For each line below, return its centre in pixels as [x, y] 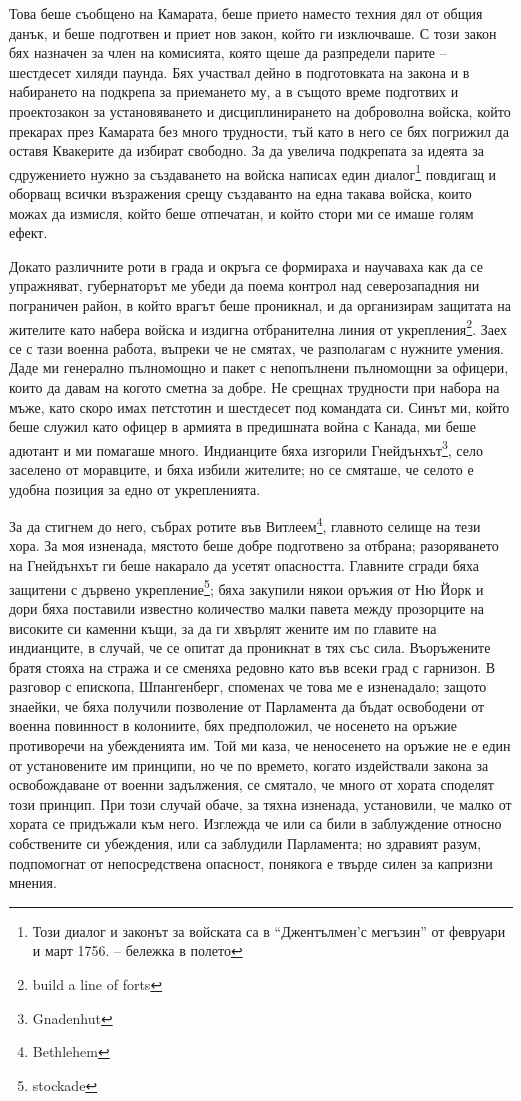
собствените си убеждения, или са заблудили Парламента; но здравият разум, [245, 843]
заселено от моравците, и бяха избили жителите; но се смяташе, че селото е [241, 469]
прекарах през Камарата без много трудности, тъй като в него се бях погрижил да [259, 130]
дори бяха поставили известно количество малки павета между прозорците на [246, 607]
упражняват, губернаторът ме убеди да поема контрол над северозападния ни [244, 285]
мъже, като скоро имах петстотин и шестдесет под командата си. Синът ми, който [259, 406]
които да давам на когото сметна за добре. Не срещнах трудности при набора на [254, 387]
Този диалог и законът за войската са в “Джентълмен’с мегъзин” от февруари [269, 930]
